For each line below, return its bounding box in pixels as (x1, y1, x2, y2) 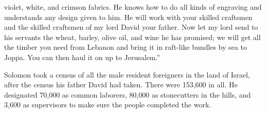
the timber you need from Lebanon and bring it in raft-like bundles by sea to (4, 42, 247, 52)
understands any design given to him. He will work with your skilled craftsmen (4, 11, 253, 22)
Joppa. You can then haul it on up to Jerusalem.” (4, 51, 161, 62)
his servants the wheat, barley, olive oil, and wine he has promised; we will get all (4, 31, 261, 42)
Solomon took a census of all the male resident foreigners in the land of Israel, (4, 69, 250, 80)
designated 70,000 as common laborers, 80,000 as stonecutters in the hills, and (4, 89, 251, 100)
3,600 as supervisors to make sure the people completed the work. (4, 99, 211, 110)
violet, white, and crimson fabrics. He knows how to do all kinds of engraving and (4, 2, 262, 12)
